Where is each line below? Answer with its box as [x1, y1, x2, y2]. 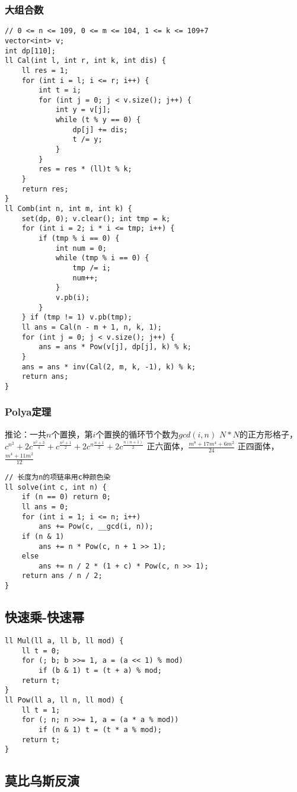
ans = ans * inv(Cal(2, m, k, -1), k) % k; [21, 362, 196, 371]
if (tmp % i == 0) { [39, 234, 120, 242]
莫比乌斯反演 [5, 771, 79, 790]
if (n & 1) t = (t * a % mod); [39, 725, 162, 734]
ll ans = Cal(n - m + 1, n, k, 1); [21, 322, 162, 331]
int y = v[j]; [55, 106, 111, 114]
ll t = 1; [21, 705, 60, 714]
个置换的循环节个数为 [95, 427, 179, 440]
